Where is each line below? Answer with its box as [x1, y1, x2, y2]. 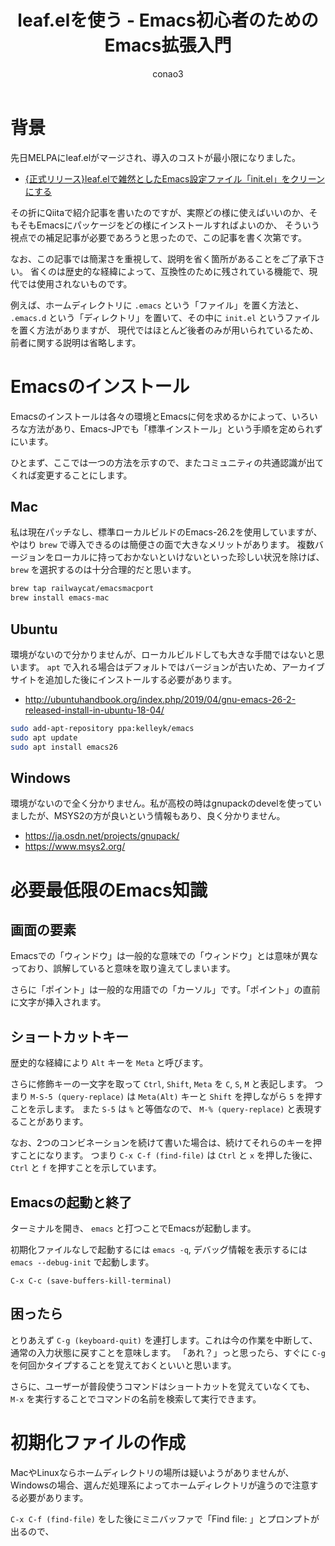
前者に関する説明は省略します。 [10, 336, 142, 348]
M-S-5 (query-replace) [29, 1092, 125, 1103]
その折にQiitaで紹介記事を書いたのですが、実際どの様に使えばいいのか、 [10, 206, 310, 218]
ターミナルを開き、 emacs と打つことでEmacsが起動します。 [10, 1222, 257, 1235]
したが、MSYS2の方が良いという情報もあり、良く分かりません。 [18, 810, 286, 822]
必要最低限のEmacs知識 [10, 879, 208, 901]
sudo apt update [10, 732, 78, 743]
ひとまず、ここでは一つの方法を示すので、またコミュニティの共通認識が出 [10, 456, 316, 468]
